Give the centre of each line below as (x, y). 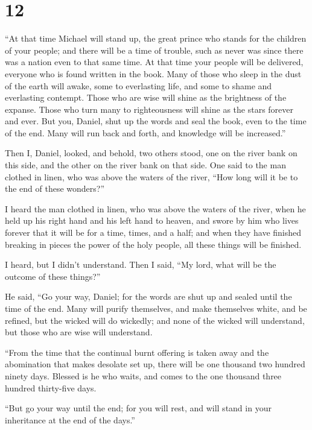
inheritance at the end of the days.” (70, 419)
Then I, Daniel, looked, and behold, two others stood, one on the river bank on (151, 153)
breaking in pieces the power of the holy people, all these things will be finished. (153, 244)
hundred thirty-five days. (51, 387)
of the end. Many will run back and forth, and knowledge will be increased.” (145, 132)
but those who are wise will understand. (79, 332)
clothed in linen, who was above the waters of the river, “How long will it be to (151, 176)
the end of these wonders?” (55, 188)
